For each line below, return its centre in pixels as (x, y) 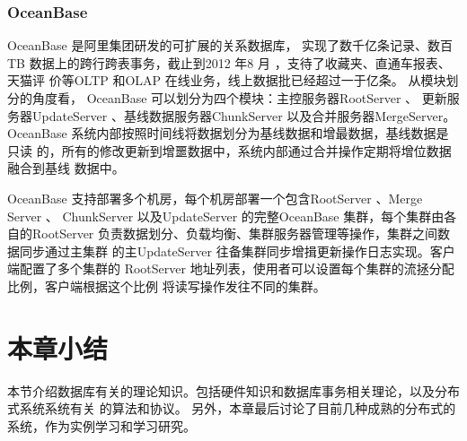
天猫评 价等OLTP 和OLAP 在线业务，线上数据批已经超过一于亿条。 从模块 (227, 80)
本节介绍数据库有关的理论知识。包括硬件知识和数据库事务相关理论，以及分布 (233, 390)
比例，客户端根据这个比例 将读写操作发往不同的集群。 (167, 285)
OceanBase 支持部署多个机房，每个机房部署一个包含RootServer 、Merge (215, 198)
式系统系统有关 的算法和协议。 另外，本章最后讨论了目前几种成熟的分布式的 (232, 408)
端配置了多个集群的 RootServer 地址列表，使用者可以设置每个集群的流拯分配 (231, 268)
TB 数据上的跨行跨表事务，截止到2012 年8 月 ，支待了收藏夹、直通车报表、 (229, 62)
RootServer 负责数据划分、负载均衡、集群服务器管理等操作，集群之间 (234, 233)
